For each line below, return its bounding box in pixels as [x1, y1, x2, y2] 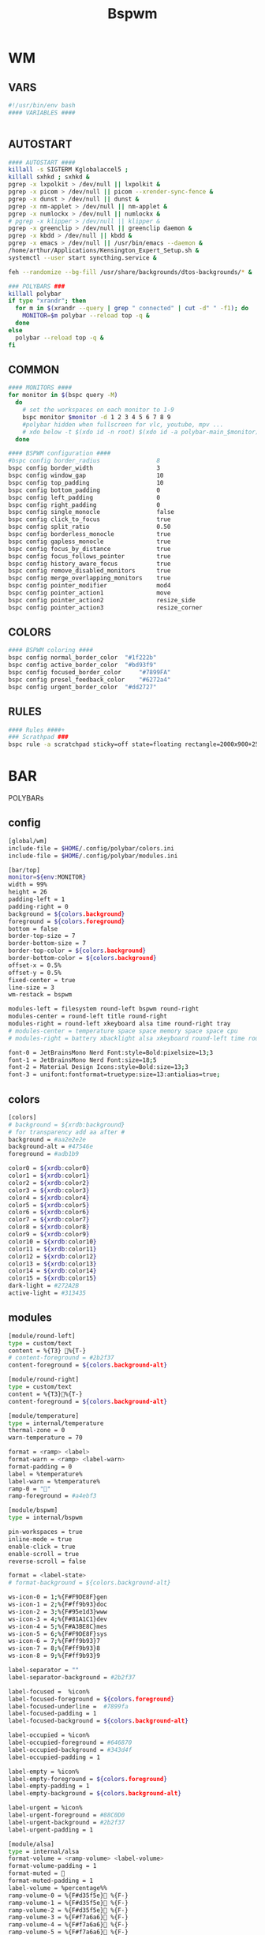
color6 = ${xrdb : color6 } [8, 1209, 90, 1217]
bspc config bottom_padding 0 [8, 486, 160, 494]
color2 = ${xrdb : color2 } [8, 1179, 90, 1187]
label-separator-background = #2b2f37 [8, 1673, 136, 1682]
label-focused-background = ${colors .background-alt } [8, 1717, 189, 1725]
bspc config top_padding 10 [8, 478, 164, 486]
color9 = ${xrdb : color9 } [8, 1231, 90, 1239]
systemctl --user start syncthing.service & [8, 253, 157, 261]
